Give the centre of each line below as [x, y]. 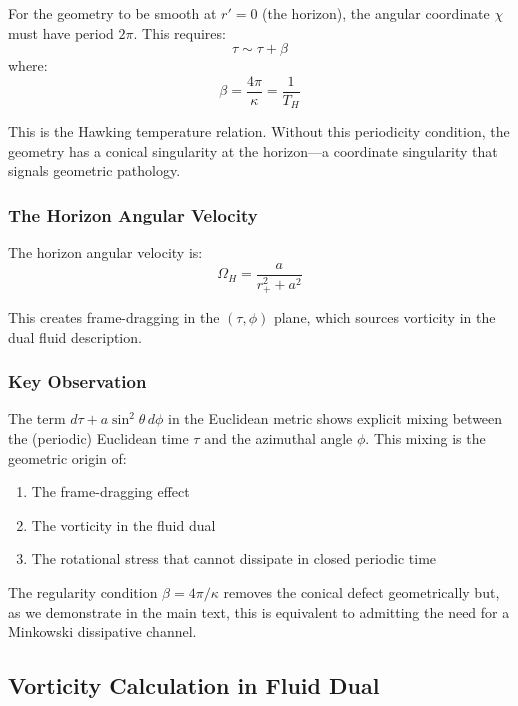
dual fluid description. [75, 336]
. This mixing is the [425, 438]
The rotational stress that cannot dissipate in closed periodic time [234, 558]
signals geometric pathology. [94, 170]
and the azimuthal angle [278, 438]
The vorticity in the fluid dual [123, 524]
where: [28, 65]
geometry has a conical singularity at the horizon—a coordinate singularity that [253, 150]
